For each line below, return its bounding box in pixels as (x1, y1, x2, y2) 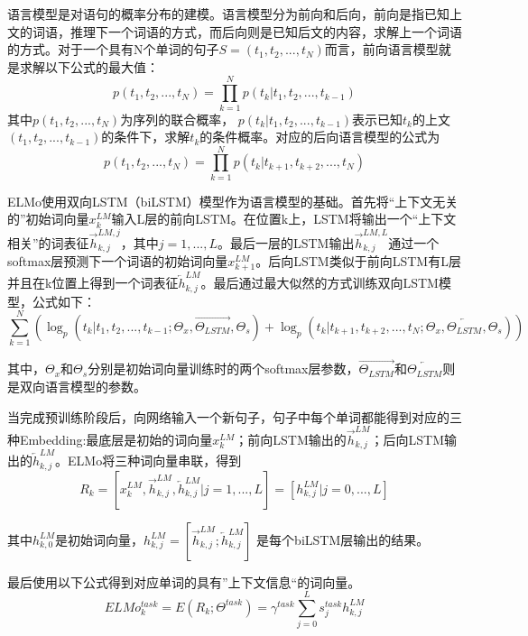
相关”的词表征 (7, 233, 89, 252)
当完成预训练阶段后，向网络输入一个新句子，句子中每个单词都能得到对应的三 (7, 407, 462, 426)
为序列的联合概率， (120, 109, 235, 128)
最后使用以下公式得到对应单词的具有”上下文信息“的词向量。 (7, 572, 361, 591)
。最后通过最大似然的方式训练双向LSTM (200, 273, 439, 292)
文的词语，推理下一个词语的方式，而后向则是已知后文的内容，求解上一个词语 (7, 22, 462, 41)
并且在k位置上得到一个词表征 (7, 273, 179, 292)
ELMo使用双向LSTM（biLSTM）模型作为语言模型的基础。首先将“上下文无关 (7, 191, 459, 210)
